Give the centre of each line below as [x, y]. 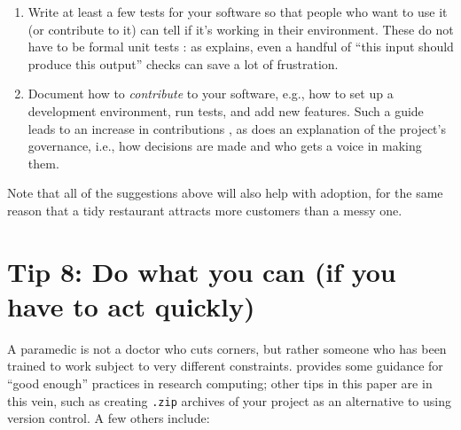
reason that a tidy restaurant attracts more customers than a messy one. [205, 210]
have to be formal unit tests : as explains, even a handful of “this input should [241, 47]
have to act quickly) [131, 305]
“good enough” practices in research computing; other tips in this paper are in [220, 383]
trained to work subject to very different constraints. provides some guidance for [225, 366]
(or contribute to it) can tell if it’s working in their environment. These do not [241, 29]
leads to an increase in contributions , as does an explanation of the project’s [237, 128]
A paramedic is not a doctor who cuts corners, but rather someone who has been [227, 348]
